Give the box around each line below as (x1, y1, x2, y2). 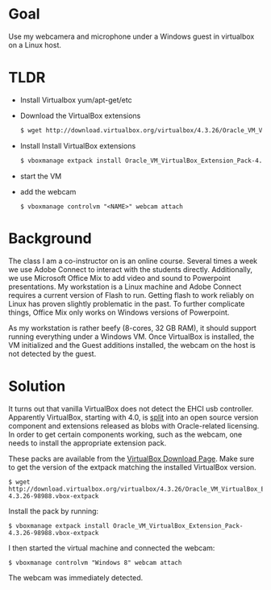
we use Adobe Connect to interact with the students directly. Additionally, (8, 264, 252, 274)
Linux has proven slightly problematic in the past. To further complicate (8, 299, 245, 308)
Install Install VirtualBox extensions (19, 140, 136, 150)
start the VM (19, 171, 62, 181)
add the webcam (19, 186, 77, 196)
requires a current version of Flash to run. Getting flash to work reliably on (8, 290, 254, 299)
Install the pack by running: (8, 506, 99, 516)
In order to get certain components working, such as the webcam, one (8, 429, 243, 439)
